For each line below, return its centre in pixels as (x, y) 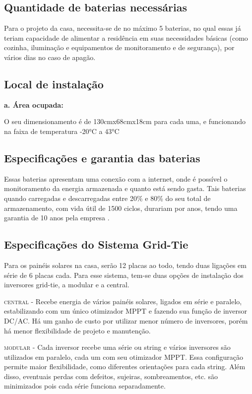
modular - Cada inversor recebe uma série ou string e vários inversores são (117, 347)
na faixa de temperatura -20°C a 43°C (62, 131)
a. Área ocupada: (34, 104)
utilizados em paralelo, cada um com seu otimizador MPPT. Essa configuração (124, 357)
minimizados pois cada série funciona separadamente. (85, 386)
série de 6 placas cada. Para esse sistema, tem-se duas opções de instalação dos (124, 275)
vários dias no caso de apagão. (50, 57)
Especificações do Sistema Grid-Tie (96, 244)
